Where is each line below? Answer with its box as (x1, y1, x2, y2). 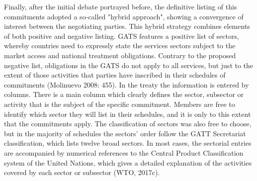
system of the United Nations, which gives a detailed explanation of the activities (4, 157, 252, 168)
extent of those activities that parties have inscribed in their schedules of (4, 70, 226, 80)
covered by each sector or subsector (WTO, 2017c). (4, 167, 160, 178)
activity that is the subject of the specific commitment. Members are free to (4, 98, 235, 109)
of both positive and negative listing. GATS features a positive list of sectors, (4, 30, 239, 41)
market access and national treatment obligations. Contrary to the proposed (4, 50, 236, 60)
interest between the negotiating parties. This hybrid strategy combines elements (4, 21, 250, 31)
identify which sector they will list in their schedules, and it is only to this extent (4, 108, 251, 119)
